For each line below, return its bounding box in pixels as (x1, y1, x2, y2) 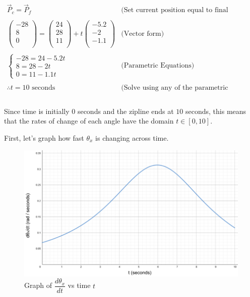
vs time (68, 280, 91, 290)
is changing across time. (95, 133, 169, 143)
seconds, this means (185, 105, 246, 116)
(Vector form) (121, 30, 164, 37)
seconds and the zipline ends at (77, 105, 174, 116)
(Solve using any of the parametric (121, 84, 228, 92)
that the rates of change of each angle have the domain (4, 115, 174, 126)
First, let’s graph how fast (4, 133, 84, 143)
